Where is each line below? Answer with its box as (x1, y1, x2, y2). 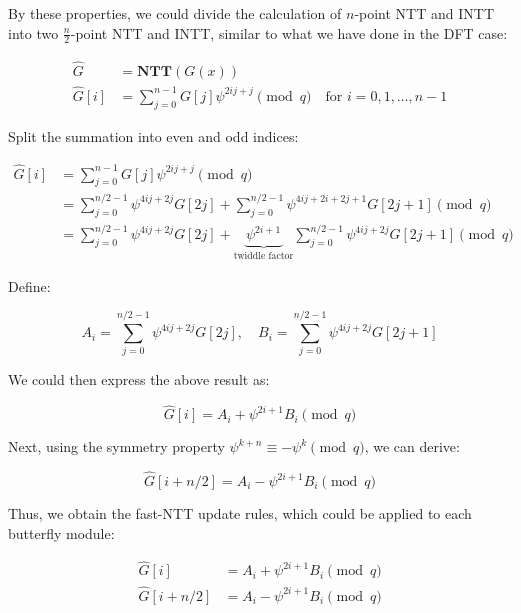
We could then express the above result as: (8, 369, 270, 390)
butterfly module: (8, 522, 115, 543)
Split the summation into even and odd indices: (8, 125, 299, 146)
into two (8, 22, 59, 43)
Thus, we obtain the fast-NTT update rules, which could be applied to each (8, 503, 472, 523)
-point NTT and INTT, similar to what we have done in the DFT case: (70, 22, 508, 43)
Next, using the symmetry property (8, 436, 225, 457)
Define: (8, 275, 51, 296)
